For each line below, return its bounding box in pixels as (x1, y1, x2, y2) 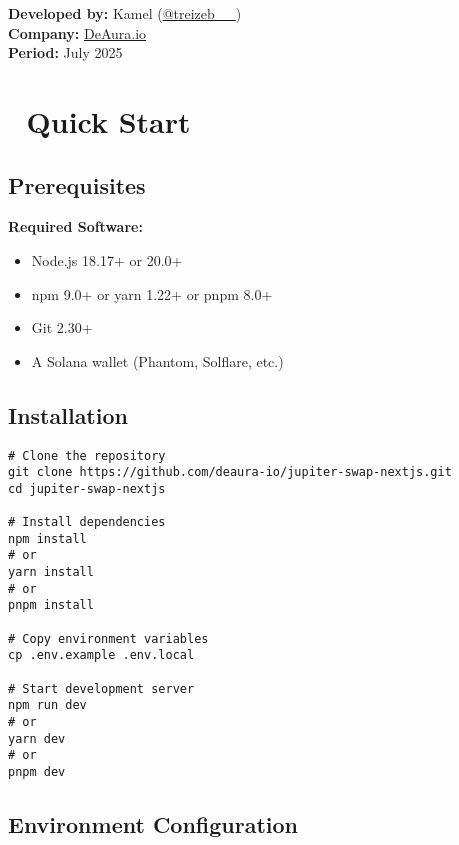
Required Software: (8, 216, 143, 237)
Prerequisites (8, 169, 146, 200)
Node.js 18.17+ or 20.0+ (31, 249, 183, 270)
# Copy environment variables (8, 631, 209, 646)
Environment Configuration (8, 809, 299, 840)
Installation (8, 399, 128, 430)
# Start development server (8, 681, 195, 696)
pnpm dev (8, 765, 66, 779)
